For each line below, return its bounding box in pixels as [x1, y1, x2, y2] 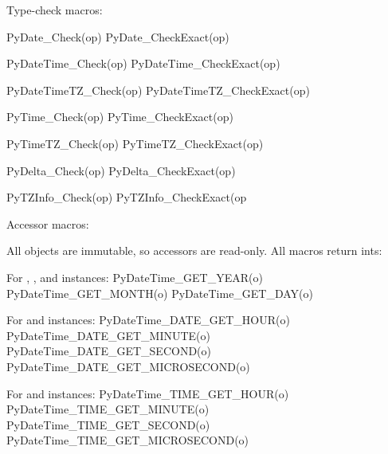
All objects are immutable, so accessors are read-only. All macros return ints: [6, 242, 382, 259]
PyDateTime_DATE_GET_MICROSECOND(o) [6, 358, 250, 374]
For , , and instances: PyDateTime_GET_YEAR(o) [6, 268, 263, 285]
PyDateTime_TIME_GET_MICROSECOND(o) [6, 432, 249, 448]
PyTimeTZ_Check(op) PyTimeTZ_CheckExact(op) [6, 135, 264, 151]
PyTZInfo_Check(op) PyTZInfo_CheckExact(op [6, 189, 247, 205]
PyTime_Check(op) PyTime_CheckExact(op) [6, 108, 233, 125]
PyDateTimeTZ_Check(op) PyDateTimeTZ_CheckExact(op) [6, 81, 310, 98]
